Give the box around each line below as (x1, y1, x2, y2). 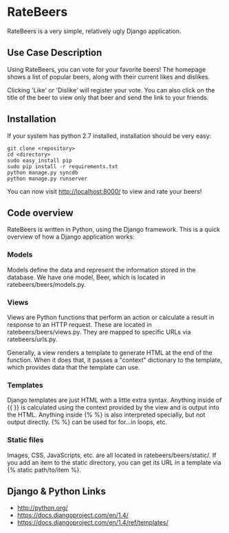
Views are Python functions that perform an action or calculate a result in (7, 313, 215, 321)
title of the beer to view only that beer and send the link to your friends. (7, 93, 209, 101)
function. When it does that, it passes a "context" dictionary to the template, (7, 356, 223, 364)
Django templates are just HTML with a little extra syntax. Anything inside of (7, 396, 222, 404)
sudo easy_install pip (7, 157, 72, 164)
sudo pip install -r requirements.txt (7, 163, 118, 170)
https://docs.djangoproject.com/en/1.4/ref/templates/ (17, 519, 168, 527)
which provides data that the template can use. (7, 363, 140, 371)
